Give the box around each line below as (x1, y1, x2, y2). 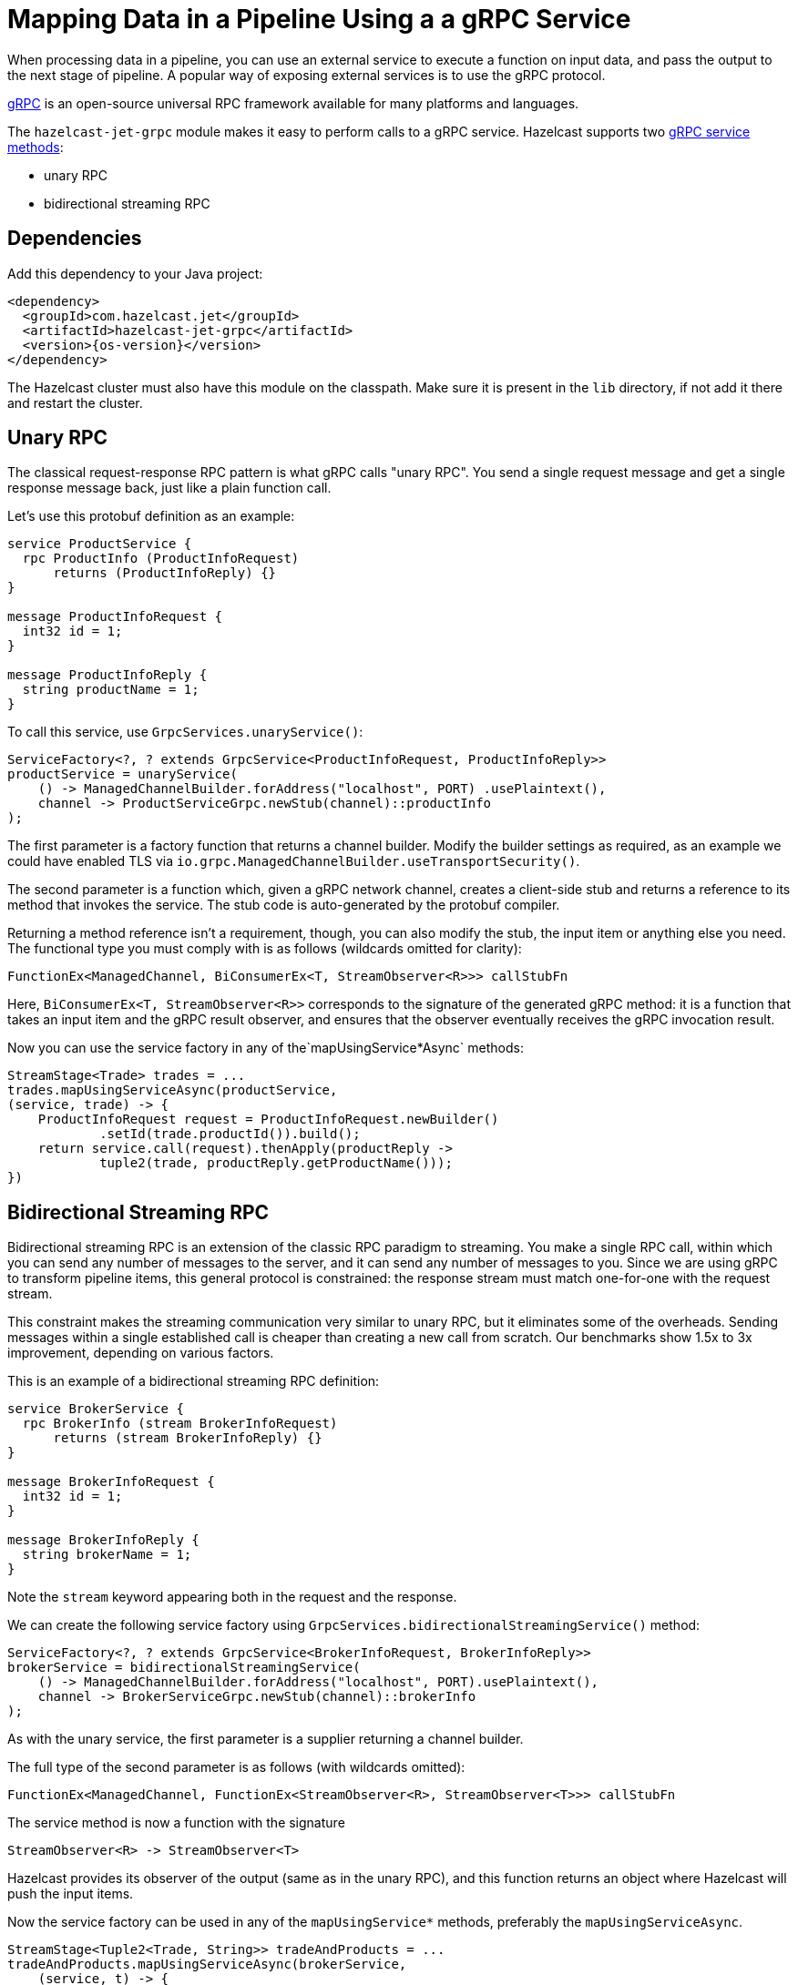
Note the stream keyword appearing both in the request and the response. (7, 1589, 457, 1605)
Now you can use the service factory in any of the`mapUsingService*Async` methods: (7, 1040, 524, 1056)
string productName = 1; (22, 682, 199, 697)
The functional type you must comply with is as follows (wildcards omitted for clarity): (7, 941, 522, 957)
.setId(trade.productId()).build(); (99, 1126, 361, 1142)
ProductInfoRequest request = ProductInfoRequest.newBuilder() (37, 1112, 499, 1127)
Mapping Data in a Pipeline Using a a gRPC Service (7, 4, 631, 35)
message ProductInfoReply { (7, 667, 208, 683)
